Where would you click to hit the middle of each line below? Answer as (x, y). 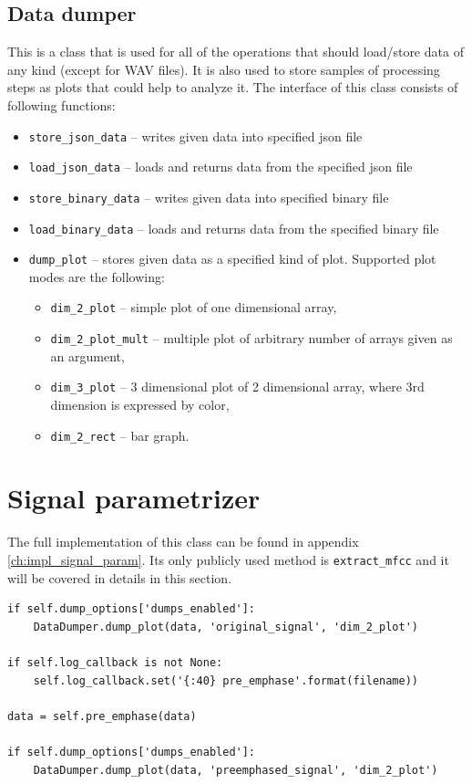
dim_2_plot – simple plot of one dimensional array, (194, 307)
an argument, (87, 355)
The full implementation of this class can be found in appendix (183, 542)
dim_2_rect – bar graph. (120, 435)
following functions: (62, 105)
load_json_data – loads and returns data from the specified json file (221, 167)
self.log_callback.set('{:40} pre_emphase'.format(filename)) (226, 680)
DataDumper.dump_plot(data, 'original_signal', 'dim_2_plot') (226, 627)
